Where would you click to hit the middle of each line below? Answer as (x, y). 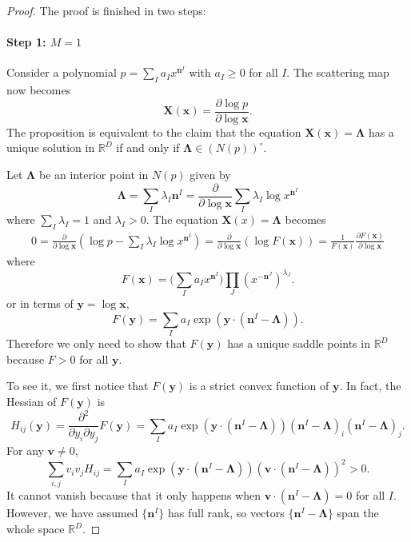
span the (358, 513)
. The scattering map (338, 72)
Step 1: (26, 42)
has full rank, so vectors (226, 513)
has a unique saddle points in (299, 343)
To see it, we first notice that (78, 386)
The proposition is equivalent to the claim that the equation (154, 132)
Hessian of (32, 402)
